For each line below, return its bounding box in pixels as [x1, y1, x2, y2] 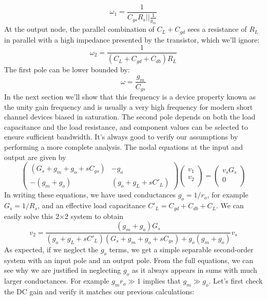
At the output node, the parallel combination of [4, 24, 155, 34]
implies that [143, 275, 181, 286]
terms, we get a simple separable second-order [109, 244, 254, 255]
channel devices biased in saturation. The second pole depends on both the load [4, 111, 256, 122]
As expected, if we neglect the [4, 244, 99, 255]
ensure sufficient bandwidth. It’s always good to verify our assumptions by [4, 131, 238, 142]
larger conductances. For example [4, 275, 109, 286]
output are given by [4, 151, 66, 162]
